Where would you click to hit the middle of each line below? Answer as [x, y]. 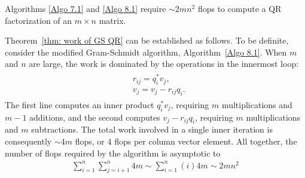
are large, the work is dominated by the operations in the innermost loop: [164, 64]
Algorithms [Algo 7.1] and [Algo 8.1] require [86, 8]
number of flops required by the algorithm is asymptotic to [113, 153]
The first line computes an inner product [80, 104]
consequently [28, 141]
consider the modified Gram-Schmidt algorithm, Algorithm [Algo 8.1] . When [146, 52]
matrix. [112, 20]
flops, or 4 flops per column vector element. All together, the [186, 141]
